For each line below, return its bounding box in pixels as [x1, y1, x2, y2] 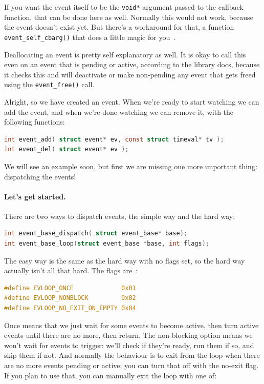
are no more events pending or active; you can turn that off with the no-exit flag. [4, 360, 259, 371]
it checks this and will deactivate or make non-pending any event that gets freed [4, 69, 256, 79]
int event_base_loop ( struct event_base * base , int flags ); [4, 240, 209, 248]
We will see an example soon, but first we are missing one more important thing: [4, 160, 257, 171]
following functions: [4, 116, 65, 127]
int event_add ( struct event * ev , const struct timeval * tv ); [4, 135, 224, 143]
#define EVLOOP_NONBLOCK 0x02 [4, 294, 136, 302]
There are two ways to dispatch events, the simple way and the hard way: [4, 210, 235, 221]
